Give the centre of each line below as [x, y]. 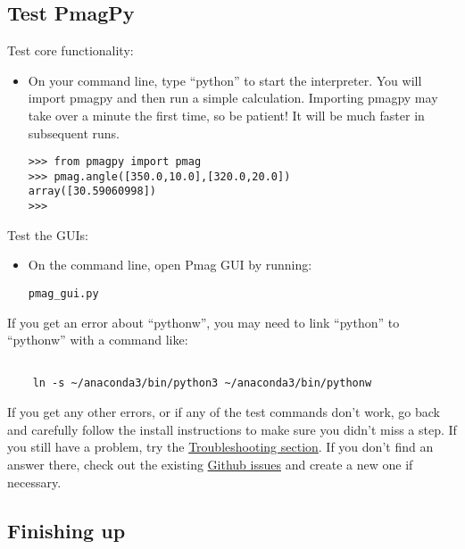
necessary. [34, 482]
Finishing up [66, 530]
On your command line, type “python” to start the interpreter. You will [225, 80]
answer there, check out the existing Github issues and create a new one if [210, 464]
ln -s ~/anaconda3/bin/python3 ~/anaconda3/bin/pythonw [202, 383]
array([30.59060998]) [92, 191]
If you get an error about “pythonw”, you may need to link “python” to [203, 322]
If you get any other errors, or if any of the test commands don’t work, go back [224, 412]
